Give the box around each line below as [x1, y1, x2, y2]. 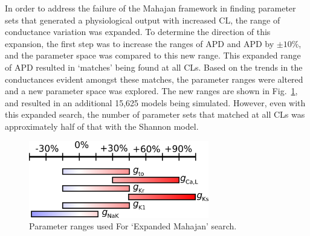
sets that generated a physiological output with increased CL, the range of [5, 13, 280, 26]
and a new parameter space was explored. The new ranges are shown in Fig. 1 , [5, 85, 298, 97]
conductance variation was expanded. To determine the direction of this [5, 25, 271, 38]
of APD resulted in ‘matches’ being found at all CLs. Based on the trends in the [5, 60, 303, 73]
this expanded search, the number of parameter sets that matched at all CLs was [5, 108, 305, 121]
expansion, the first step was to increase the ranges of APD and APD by [5, 37, 274, 49]
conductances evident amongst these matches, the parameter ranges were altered [5, 72, 303, 85]
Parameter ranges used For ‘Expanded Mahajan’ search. [29, 220, 237, 232]
